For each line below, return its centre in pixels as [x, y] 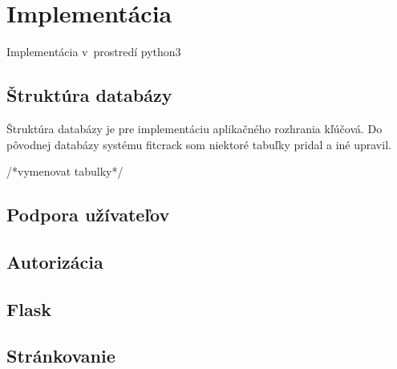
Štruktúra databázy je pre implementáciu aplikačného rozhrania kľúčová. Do [194, 128]
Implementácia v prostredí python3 [94, 52]
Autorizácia [55, 261]
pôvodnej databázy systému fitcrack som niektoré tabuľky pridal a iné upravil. [199, 144]
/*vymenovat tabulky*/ [65, 171]
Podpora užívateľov [88, 215]
